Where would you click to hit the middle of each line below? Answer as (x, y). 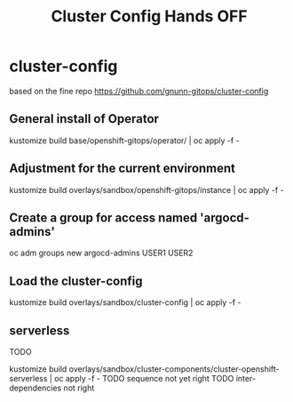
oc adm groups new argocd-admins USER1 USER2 (101, 253)
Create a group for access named (103, 217)
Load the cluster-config (76, 281)
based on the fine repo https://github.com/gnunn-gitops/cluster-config (139, 91)
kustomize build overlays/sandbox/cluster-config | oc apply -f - (125, 302)
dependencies (36, 388)
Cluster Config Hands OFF (149, 16)
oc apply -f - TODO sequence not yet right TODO (144, 378)
